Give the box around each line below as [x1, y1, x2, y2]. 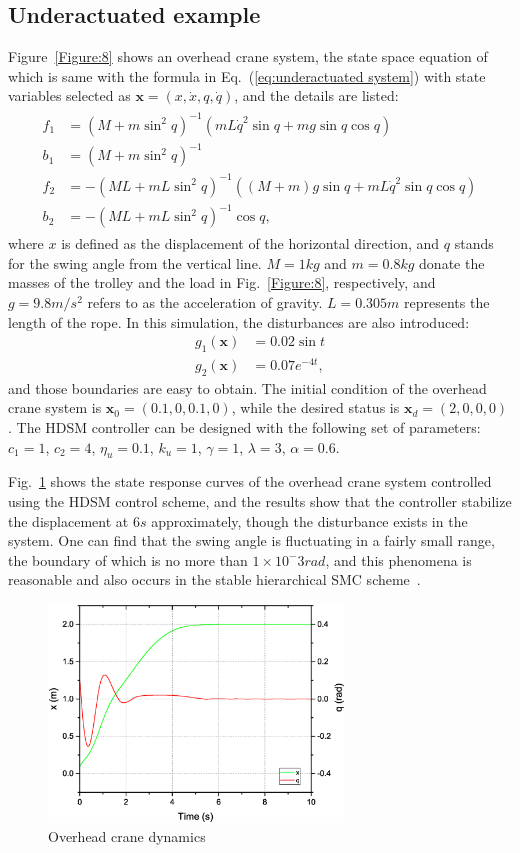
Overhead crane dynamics [48, 826, 206, 847]
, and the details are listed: [234, 85, 399, 106]
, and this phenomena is [325, 549, 472, 570]
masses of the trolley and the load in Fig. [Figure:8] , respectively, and [8, 272, 436, 293]
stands [454, 233, 494, 254]
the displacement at [8, 510, 129, 531]
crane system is [8, 397, 102, 418]
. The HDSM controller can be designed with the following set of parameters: [8, 417, 481, 438]
